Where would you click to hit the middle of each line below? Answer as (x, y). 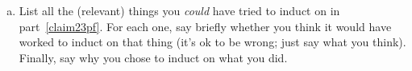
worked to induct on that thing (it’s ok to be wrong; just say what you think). (212, 42)
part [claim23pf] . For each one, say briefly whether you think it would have (205, 26)
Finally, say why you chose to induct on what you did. (153, 57)
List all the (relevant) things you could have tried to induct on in (179, 10)
